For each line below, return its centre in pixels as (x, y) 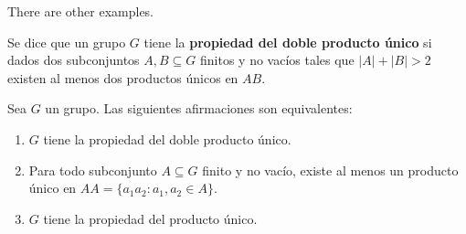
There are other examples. (81, 11)
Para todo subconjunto (93, 170)
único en (53, 188)
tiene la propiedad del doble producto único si (288, 42)
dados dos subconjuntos (74, 60)
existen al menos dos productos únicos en (123, 77)
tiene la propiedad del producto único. (150, 218)
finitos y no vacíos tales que (277, 60)
